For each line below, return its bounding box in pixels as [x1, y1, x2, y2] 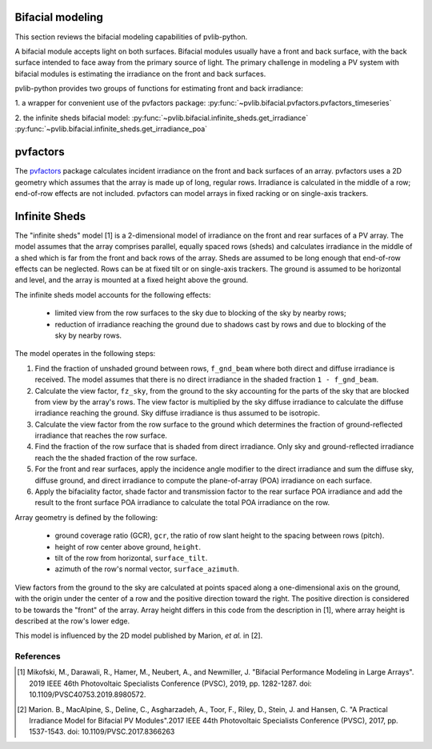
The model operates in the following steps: [14, 349, 156, 358]
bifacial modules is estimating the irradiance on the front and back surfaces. [14, 69, 266, 78]
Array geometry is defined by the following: [14, 512, 158, 522]
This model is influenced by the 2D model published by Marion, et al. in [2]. [14, 631, 263, 640]
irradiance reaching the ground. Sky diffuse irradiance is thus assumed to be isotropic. [34, 408, 320, 418]
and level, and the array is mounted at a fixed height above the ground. [14, 275, 249, 285]
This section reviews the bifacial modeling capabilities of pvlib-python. [14, 32, 248, 42]
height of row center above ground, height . [54, 542, 202, 551]
